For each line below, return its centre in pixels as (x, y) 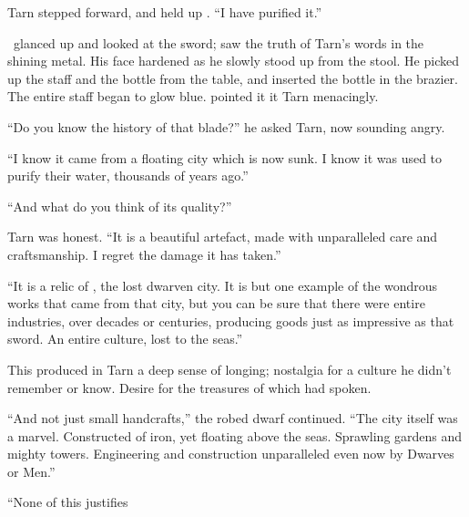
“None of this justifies (68, 502)
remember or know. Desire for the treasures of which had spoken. (189, 387)
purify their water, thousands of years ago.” (128, 176)
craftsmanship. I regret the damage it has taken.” (144, 254)
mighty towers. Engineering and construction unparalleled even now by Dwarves (231, 454)
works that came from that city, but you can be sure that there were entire (216, 303)
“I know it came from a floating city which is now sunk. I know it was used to (225, 157)
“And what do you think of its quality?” (120, 206)
